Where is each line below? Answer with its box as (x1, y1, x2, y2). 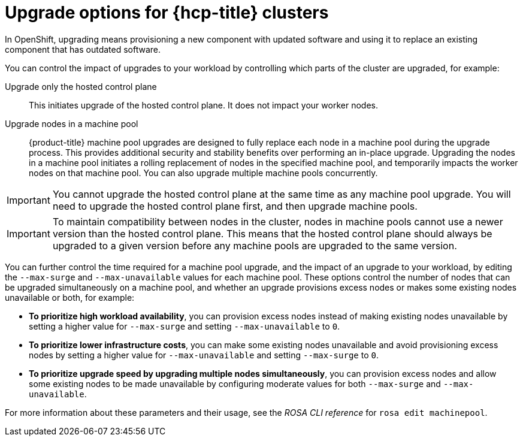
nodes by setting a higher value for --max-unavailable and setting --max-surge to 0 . (29, 349, 379, 360)
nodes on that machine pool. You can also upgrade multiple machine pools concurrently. (29, 167, 378, 178)
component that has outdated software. (5, 44, 161, 55)
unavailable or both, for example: (5, 292, 135, 303)
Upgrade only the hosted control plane (5, 81, 157, 92)
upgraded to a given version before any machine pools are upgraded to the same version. (52, 239, 457, 252)
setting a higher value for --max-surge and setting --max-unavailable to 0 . (29, 321, 340, 331)
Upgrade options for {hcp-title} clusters (5, 2, 329, 23)
